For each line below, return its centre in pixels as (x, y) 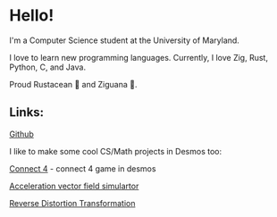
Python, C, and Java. (48, 67)
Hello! (32, 16)
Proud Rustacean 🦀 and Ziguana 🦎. (73, 84)
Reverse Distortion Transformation (72, 203)
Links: (27, 113)
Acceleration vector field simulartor (74, 186)
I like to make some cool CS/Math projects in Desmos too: (115, 151)
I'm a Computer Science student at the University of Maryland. (124, 40)
